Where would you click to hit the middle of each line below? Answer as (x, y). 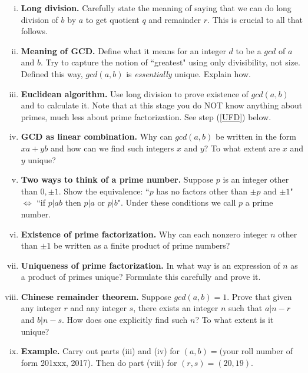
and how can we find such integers (112, 148)
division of (39, 19)
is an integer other (256, 179)
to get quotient (112, 19)
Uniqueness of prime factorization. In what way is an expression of (150, 265)
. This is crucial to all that (255, 19)
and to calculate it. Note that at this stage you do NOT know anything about (162, 105)
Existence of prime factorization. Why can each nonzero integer (144, 234)
